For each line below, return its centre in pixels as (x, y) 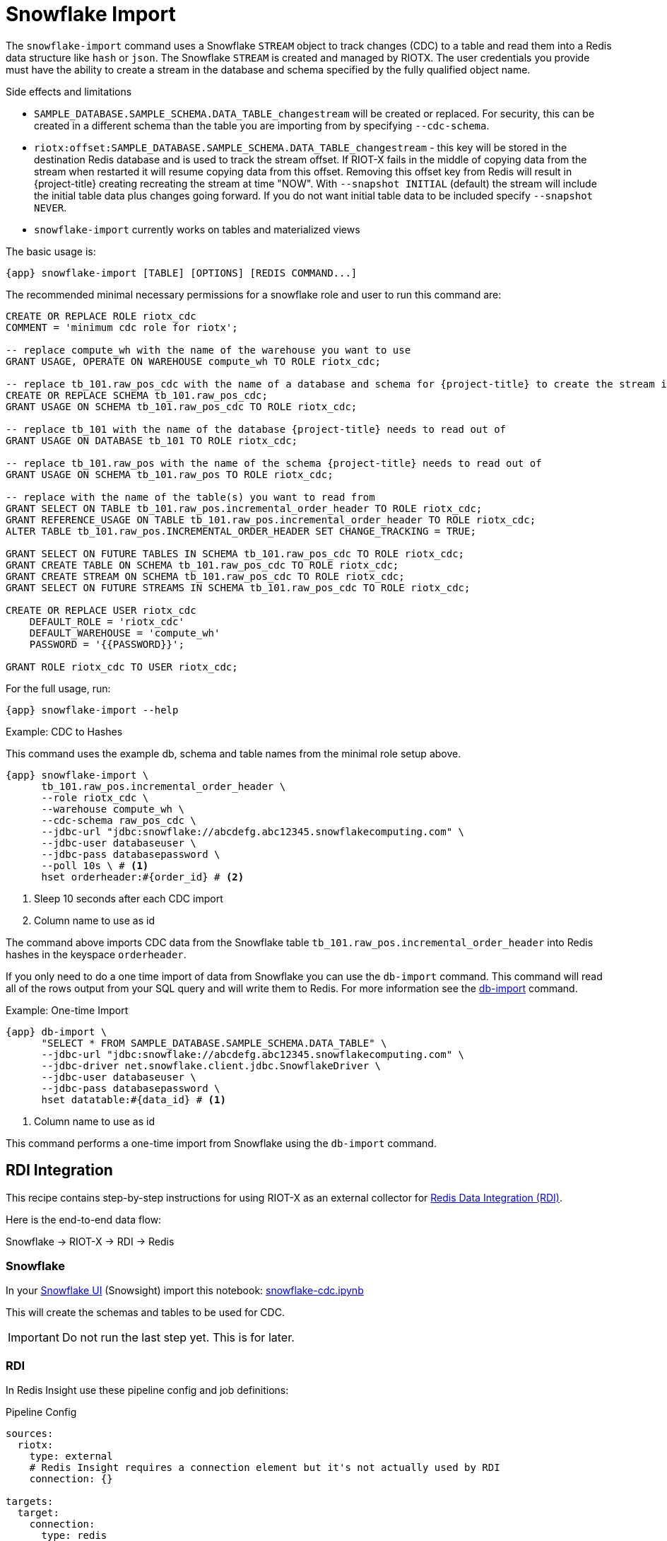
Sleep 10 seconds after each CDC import (129, 898)
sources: (30, 1434)
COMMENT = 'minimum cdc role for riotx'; (122, 327)
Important (34, 1338)
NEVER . (51, 207)
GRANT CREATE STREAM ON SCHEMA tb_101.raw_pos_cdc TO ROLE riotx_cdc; (205, 576)
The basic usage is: (51, 251)
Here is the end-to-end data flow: (84, 1219)
